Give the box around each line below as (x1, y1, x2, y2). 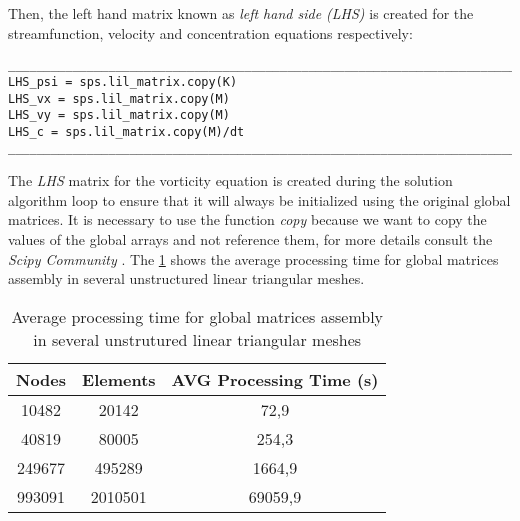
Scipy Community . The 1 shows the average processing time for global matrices (8, 248, 499, 269)
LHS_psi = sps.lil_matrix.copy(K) (8, 74, 238, 89)
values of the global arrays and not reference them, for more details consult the (8, 228, 493, 249)
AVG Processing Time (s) (171, 367, 379, 391)
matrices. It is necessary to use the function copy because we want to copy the (8, 209, 487, 230)
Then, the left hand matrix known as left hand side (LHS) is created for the (8, 3, 474, 23)
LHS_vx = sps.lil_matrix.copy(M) (8, 91, 230, 106)
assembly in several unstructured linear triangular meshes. (8, 268, 365, 289)
